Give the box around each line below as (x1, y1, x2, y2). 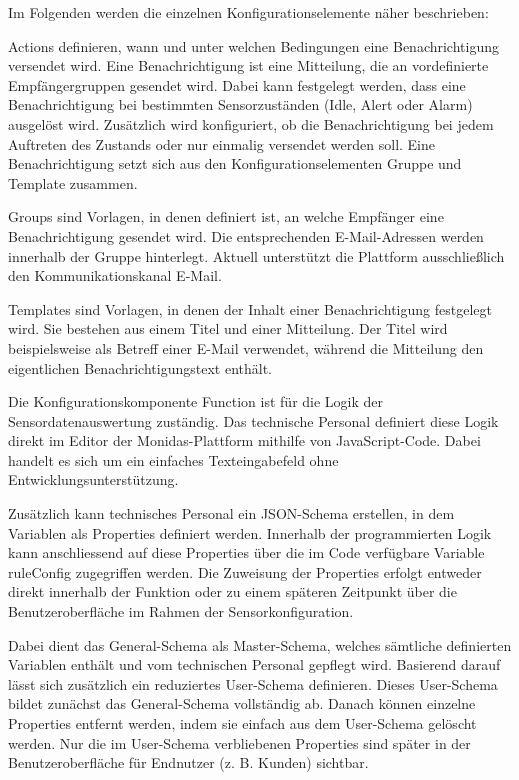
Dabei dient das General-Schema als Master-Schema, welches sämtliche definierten (8, 634, 512, 655)
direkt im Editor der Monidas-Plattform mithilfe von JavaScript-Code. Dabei (8, 430, 481, 451)
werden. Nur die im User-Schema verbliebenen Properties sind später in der (8, 732, 471, 753)
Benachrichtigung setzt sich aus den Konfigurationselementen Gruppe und (8, 153, 462, 174)
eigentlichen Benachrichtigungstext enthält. (8, 357, 272, 378)
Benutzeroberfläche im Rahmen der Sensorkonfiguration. (8, 601, 354, 622)
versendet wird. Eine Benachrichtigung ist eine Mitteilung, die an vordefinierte (8, 55, 489, 76)
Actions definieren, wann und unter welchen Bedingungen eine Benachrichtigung (8, 35, 499, 56)
